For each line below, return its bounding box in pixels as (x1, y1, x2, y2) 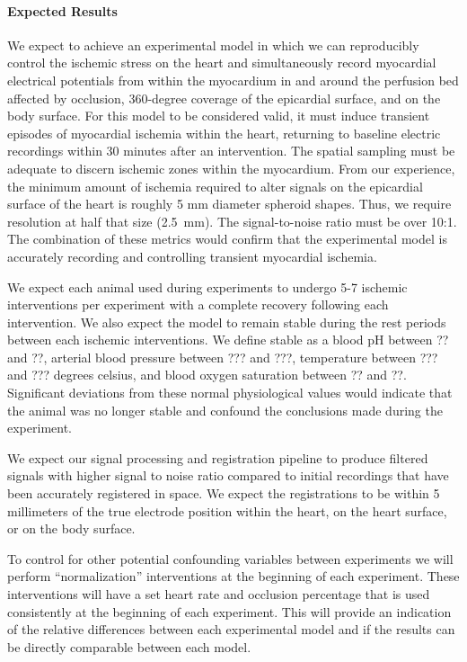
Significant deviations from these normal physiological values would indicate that (7, 383, 453, 402)
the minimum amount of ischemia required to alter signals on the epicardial (7, 176, 423, 195)
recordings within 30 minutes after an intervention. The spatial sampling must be (7, 141, 455, 160)
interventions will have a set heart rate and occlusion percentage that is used (7, 585, 430, 604)
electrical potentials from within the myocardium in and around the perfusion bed (7, 70, 459, 89)
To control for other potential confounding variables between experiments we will (7, 549, 454, 568)
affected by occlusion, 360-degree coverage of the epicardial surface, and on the (7, 88, 441, 107)
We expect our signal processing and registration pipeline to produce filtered (7, 448, 428, 467)
